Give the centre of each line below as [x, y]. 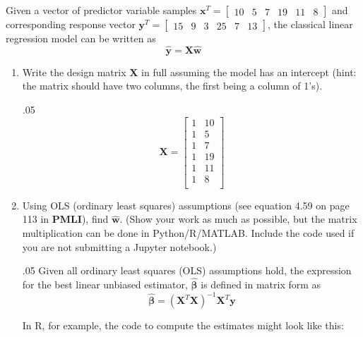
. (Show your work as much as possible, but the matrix [238, 219]
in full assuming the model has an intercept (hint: [249, 72]
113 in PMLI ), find [65, 219]
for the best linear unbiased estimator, [105, 284]
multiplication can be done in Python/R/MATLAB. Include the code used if [188, 233]
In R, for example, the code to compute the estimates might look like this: [183, 325]
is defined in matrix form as [261, 284]
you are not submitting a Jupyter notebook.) [119, 246]
